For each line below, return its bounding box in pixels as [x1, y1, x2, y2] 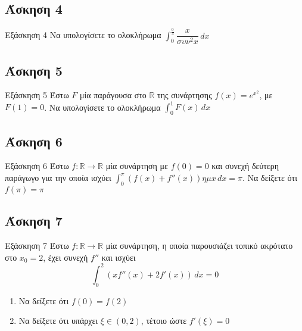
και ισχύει [101, 251, 136, 263]
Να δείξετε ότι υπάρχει [18, 314, 98, 327]
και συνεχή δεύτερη [211, 160, 279, 172]
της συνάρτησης [157, 89, 212, 101]
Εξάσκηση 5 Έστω [5, 89, 69, 101]
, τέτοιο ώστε [141, 314, 187, 327]
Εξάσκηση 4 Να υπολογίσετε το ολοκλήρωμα [5, 29, 161, 41]
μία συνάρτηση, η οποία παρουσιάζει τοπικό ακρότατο [105, 239, 293, 252]
